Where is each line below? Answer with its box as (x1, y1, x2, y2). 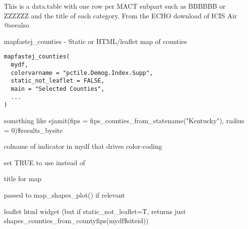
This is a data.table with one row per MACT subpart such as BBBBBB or (4, 1, 226, 11)
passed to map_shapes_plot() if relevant (4, 189, 125, 200)
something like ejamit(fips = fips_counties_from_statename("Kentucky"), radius (4, 115, 245, 125)
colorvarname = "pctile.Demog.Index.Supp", (11, 69, 153, 76)
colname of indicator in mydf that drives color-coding (4, 141, 162, 151)
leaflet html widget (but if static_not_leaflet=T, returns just (4, 206, 186, 216)
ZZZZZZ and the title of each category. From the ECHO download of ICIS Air (4, 10, 237, 20)
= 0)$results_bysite (4, 125, 63, 135)
